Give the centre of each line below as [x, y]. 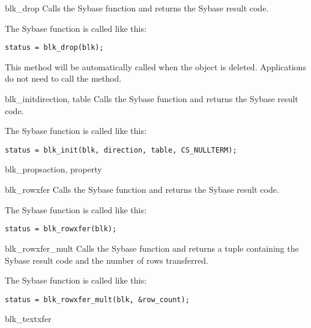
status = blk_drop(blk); [54, 48]
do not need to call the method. [63, 78]
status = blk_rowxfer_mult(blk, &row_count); [97, 299]
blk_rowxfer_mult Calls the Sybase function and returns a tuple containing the [152, 248]
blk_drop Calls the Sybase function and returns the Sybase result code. [137, 8]
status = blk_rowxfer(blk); [61, 229]
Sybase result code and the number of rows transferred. [107, 260]
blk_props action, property [53, 169]
